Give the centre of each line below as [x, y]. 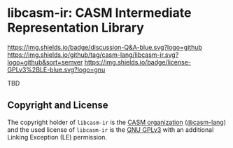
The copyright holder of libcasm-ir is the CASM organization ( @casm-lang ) [116, 122]
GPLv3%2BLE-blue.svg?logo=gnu [56, 69]
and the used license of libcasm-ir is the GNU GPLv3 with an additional [111, 129]
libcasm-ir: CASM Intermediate [99, 13]
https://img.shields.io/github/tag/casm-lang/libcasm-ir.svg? [93, 55]
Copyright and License [58, 106]
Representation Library [76, 28]
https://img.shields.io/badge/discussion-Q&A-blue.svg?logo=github [105, 47]
